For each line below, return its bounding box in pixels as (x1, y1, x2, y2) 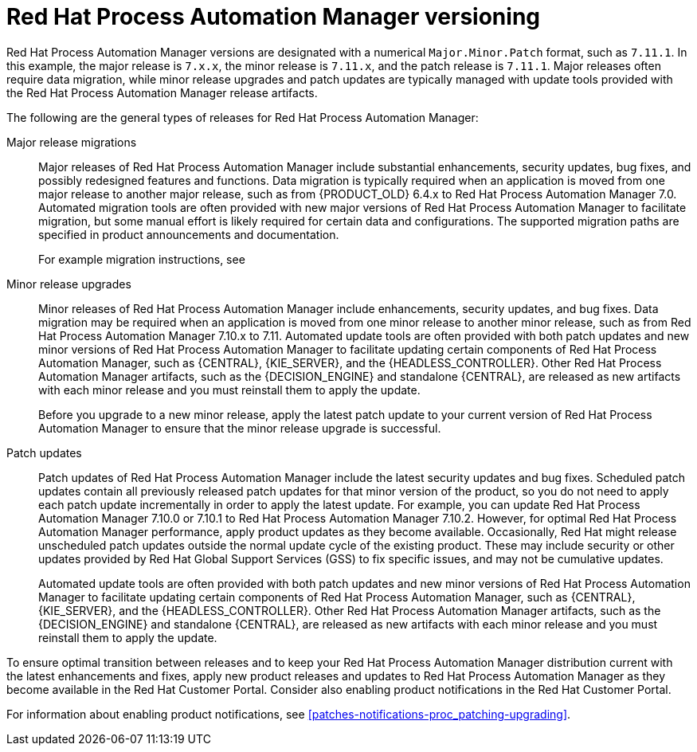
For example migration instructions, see (38, 252, 245, 266)
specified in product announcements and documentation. (38, 227, 339, 241)
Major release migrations (6, 135, 137, 149)
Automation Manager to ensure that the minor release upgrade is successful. (38, 421, 441, 435)
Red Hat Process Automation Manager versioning (6, 3, 541, 30)
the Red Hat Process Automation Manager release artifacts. (6, 85, 318, 100)
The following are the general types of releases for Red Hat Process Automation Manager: (6, 110, 479, 124)
